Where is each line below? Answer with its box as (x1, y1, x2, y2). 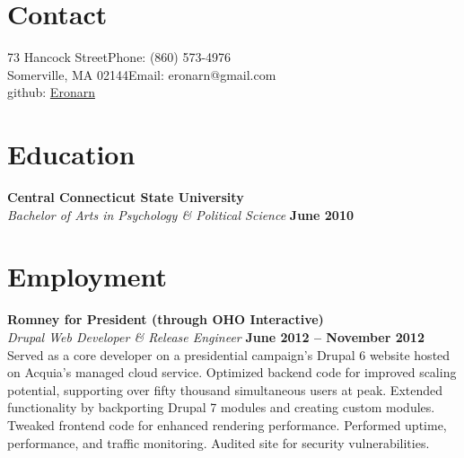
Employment (7, 258, 168, 295)
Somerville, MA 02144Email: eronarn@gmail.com (7, 65, 276, 84)
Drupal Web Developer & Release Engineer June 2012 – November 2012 (7, 327, 425, 346)
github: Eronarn (7, 83, 95, 101)
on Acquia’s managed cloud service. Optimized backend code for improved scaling (7, 363, 457, 382)
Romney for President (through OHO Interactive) (7, 310, 324, 329)
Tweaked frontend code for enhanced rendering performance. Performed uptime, (7, 415, 447, 434)
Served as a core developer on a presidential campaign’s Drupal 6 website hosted (7, 345, 451, 364)
